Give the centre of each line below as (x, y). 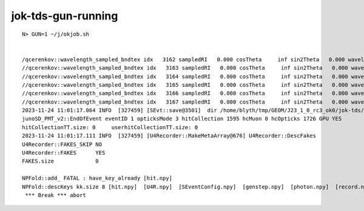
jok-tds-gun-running (65, 16)
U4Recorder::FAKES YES (64, 153)
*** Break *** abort (56, 195)
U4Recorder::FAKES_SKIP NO (62, 144)
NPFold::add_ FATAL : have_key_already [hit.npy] (97, 178)
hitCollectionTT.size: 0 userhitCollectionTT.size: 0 (110, 127)
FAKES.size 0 (61, 161)
